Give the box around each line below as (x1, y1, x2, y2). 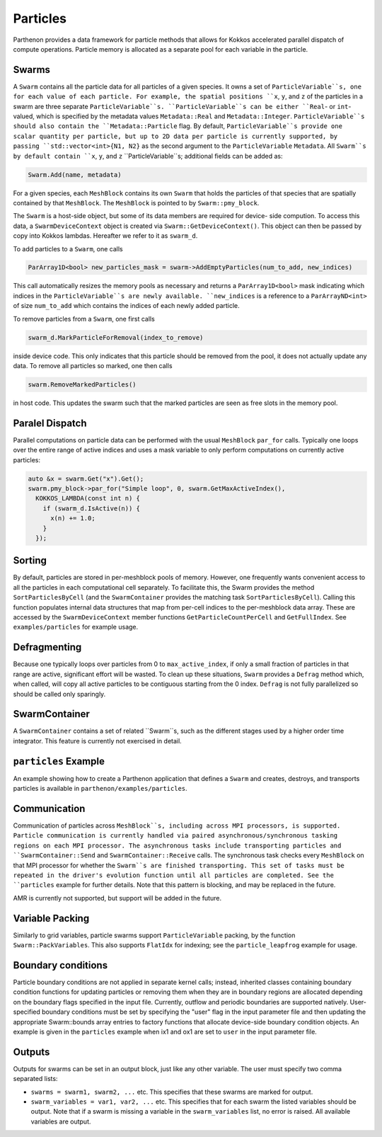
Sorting (13, 554, 47, 566)
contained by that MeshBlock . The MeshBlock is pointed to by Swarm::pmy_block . (13, 198, 260, 207)
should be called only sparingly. (13, 690, 106, 698)
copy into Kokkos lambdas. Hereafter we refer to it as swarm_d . (13, 232, 198, 240)
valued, (13, 112, 35, 120)
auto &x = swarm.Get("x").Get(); (28, 474, 144, 483)
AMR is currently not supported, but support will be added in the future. (13, 893, 222, 902)
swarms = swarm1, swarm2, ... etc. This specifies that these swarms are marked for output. (30, 1087, 313, 1096)
